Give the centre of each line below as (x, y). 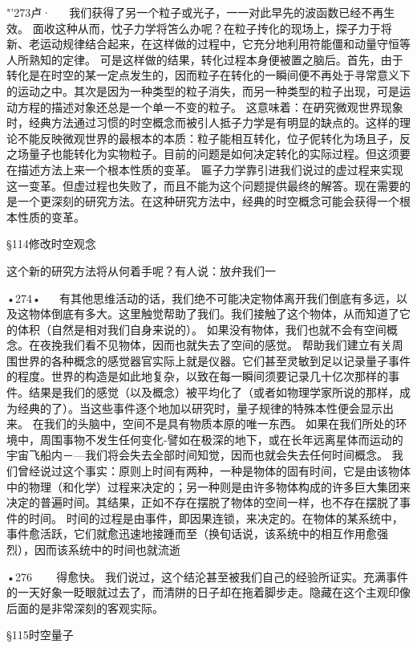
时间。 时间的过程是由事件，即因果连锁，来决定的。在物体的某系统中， (216, 518)
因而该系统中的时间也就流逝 (107, 549)
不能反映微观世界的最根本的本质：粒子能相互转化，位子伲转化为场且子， (208, 138)
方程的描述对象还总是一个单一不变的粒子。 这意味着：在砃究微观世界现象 (210, 106)
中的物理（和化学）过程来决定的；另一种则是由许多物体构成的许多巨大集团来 (208, 486)
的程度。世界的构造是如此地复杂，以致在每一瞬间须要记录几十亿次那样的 (197, 376)
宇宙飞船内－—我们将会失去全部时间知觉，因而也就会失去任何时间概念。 (197, 455)
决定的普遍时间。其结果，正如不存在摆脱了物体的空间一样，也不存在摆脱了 (203, 502)
